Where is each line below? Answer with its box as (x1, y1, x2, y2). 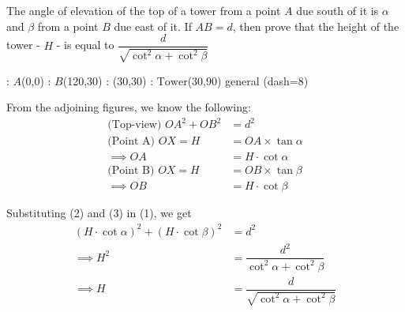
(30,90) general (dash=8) (187, 72, 309, 88)
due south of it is (296, 2, 379, 18)
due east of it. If (114, 17, 192, 34)
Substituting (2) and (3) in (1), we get (6, 205, 192, 221)
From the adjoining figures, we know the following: (6, 99, 251, 115)
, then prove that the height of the (232, 17, 399, 34)
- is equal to (56, 36, 114, 53)
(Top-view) (107, 119, 162, 131)
